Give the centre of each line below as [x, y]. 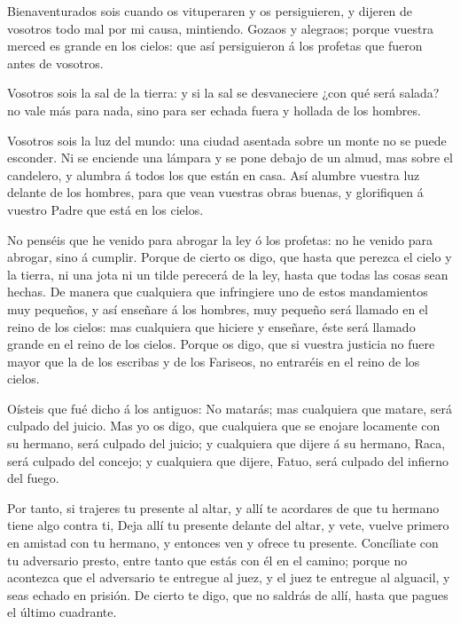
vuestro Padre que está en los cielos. [105, 209]
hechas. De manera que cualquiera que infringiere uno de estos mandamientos [218, 292]
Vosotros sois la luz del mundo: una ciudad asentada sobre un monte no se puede [227, 140]
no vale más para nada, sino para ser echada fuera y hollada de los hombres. [214, 110]
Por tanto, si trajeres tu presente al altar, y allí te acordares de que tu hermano [223, 507]
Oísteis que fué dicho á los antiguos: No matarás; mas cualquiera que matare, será [230, 408]
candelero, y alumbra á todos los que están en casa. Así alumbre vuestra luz [214, 174]
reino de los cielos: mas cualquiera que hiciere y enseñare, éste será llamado [211, 326]
